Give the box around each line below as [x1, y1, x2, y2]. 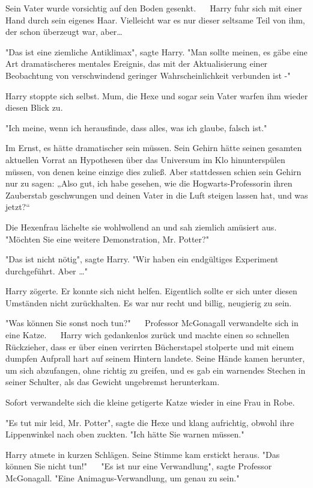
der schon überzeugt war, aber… [5, 25, 123, 38]
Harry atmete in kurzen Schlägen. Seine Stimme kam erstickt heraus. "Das [5, 448, 280, 460]
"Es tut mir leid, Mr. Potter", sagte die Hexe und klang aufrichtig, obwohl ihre [5, 416, 294, 428]
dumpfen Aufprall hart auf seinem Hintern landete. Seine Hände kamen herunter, [5, 352, 305, 365]
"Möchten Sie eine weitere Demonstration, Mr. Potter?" [5, 232, 209, 245]
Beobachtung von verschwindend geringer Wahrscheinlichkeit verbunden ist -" [5, 69, 291, 81]
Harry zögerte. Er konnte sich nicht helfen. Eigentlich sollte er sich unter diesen [5, 285, 297, 297]
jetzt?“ [5, 200, 30, 213]
